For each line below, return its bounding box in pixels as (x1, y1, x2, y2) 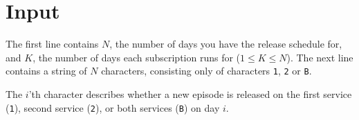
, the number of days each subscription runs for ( (33, 50, 241, 64)
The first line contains (6, 37, 99, 51)
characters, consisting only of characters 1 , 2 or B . (101, 63, 312, 78)
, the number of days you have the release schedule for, (109, 37, 342, 51)
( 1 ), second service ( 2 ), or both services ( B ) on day (6, 100, 220, 114)
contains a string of (6, 63, 87, 78)
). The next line (286, 50, 353, 64)
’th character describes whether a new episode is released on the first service (28, 86, 352, 101)
